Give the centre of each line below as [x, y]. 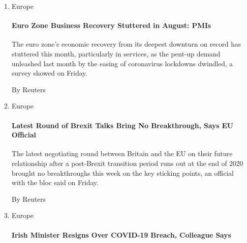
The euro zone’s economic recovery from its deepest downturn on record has [126, 44]
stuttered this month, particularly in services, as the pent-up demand [116, 53]
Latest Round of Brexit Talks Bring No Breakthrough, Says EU [122, 125]
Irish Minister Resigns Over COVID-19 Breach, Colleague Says [121, 234]
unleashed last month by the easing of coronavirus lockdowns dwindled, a [122, 63]
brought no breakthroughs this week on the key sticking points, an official [123, 173]
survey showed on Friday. [49, 73]
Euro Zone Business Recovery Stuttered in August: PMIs [111, 25]
